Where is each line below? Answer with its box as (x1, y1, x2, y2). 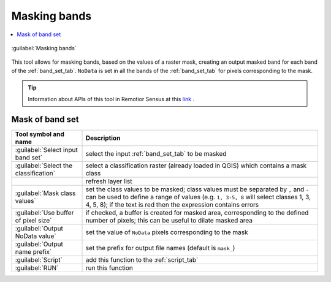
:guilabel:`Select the (15, 161, 73, 170)
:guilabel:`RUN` (15, 264, 59, 272)
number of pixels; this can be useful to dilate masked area (85, 216, 253, 225)
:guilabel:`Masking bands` (11, 44, 77, 51)
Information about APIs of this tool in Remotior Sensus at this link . (28, 95, 195, 102)
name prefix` (15, 248, 52, 256)
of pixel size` (15, 216, 52, 225)
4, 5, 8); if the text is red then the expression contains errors (85, 200, 259, 209)
